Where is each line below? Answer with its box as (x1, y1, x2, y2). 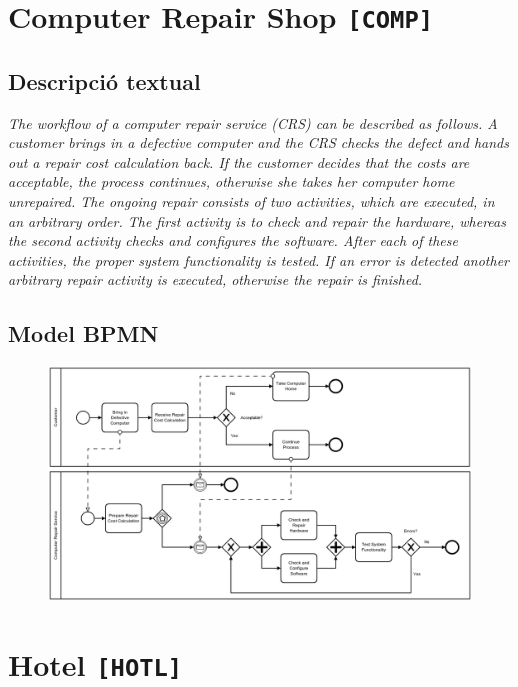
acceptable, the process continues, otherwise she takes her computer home (8, 171, 455, 192)
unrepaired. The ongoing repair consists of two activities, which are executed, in (8, 191, 495, 212)
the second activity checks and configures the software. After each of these (8, 230, 458, 251)
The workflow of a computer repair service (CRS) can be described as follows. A (8, 112, 498, 133)
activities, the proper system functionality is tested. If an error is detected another (8, 249, 510, 270)
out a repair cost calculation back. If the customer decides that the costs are (8, 151, 470, 172)
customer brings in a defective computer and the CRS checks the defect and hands (8, 132, 509, 153)
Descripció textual (8, 65, 201, 96)
